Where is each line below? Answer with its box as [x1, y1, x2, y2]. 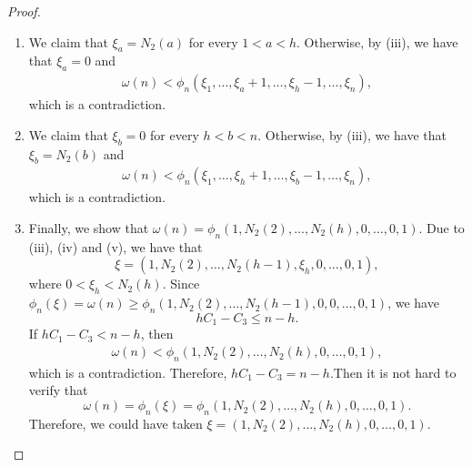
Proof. [7, 2, 41, 20]
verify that [28, 381, 88, 400]
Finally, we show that [28, 218, 149, 238]
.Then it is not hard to [329, 362, 457, 381]
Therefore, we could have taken [28, 413, 203, 432]
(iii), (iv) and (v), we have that [28, 237, 203, 256]
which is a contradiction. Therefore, [28, 362, 227, 381]
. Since [162, 274, 200, 293]
